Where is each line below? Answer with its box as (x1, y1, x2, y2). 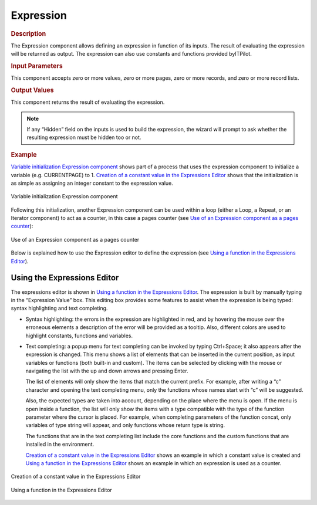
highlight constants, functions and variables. (25, 332, 133, 339)
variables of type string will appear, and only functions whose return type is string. (25, 422, 225, 429)
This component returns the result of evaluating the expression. (11, 99, 165, 106)
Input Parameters (11, 62, 63, 70)
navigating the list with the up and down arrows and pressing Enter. (25, 367, 188, 375)
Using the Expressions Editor (11, 273, 119, 283)
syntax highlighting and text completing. (11, 305, 108, 312)
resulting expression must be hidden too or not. (26, 134, 141, 141)
